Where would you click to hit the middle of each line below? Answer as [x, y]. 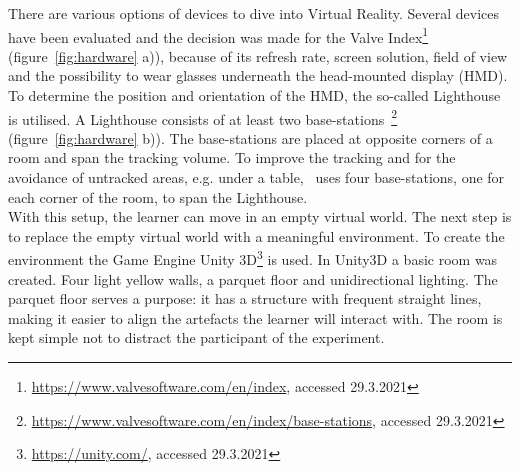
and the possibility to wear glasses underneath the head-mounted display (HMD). [258, 75]
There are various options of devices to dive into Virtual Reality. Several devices [254, 13]
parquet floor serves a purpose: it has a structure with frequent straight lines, [245, 298]
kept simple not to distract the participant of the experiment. [196, 337]
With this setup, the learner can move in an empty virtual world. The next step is [260, 216]
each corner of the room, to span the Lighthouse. [158, 196]
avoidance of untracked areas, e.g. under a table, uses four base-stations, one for [256, 177]
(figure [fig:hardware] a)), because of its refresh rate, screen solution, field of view [258, 55]
